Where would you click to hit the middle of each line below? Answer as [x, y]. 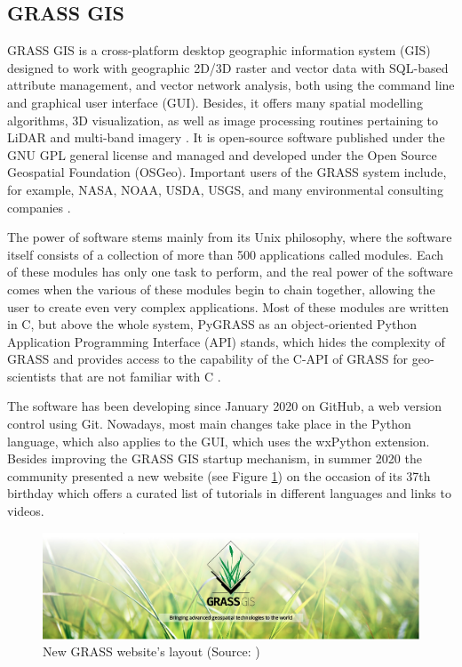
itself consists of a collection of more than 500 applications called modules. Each [226, 254]
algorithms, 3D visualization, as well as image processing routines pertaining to [223, 120]
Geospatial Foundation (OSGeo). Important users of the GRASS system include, [227, 172]
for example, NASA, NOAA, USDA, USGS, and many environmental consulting [225, 189]
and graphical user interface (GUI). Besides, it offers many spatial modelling [215, 102]
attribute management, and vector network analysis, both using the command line [231, 85]
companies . [39, 207]
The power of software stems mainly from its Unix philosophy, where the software [230, 237]
